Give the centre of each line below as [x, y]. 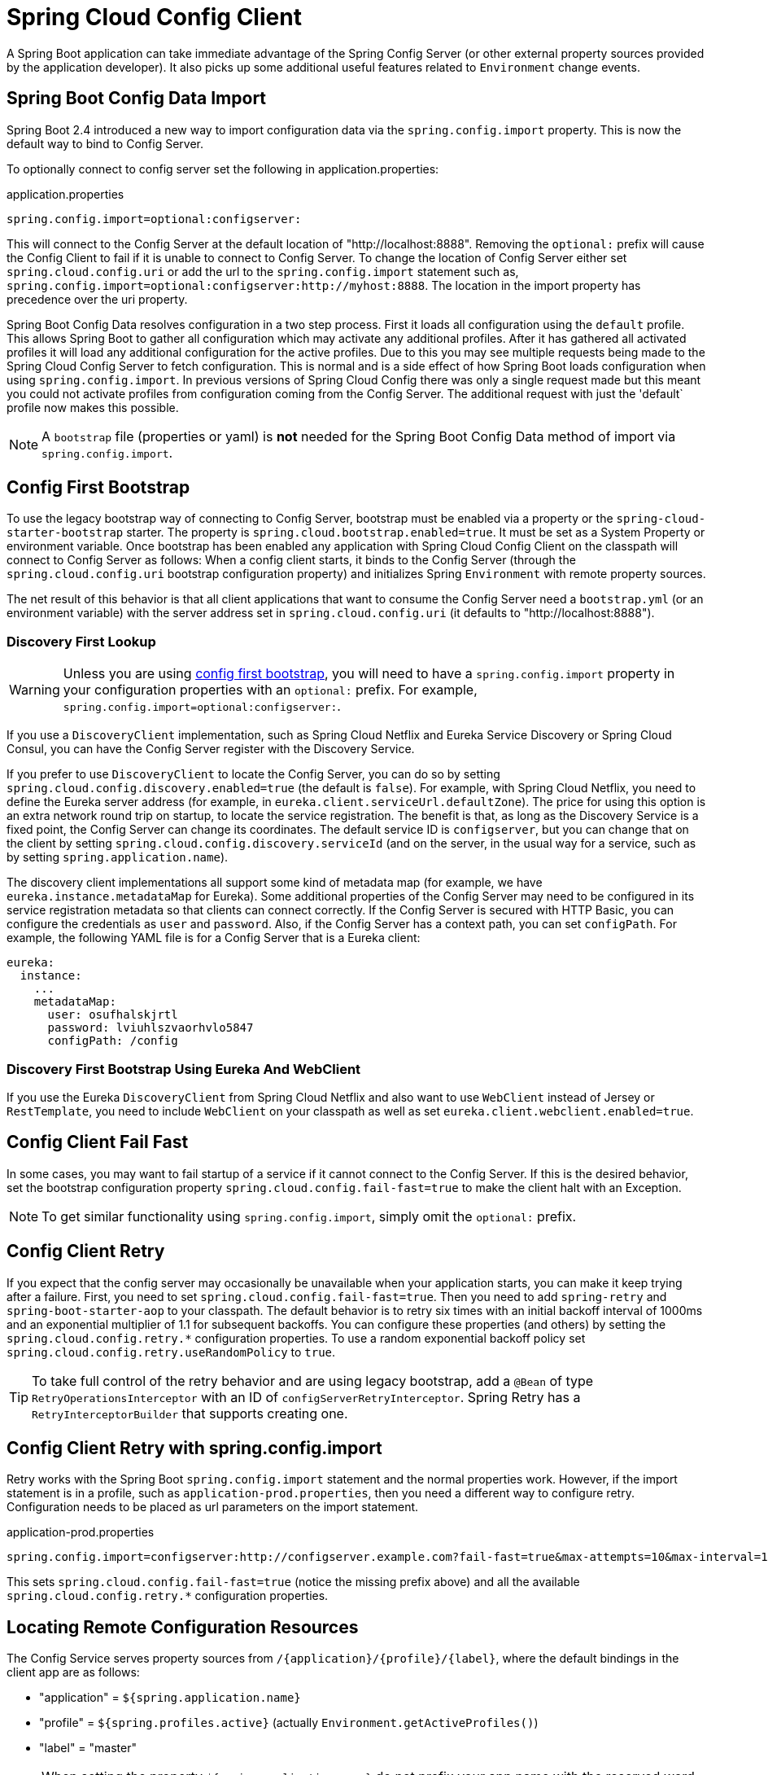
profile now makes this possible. [93, 407]
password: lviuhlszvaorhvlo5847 [151, 1028]
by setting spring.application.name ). [118, 857]
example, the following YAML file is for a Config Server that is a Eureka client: [214, 938]
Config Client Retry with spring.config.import [194, 1448]
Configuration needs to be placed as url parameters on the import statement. [213, 1507]
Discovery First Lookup [81, 641]
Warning [35, 690]
